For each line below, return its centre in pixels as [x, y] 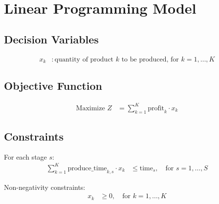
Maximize [90, 108]
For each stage [25, 156]
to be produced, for [150, 59]
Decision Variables [51, 39]
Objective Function [53, 86]
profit [156, 108]
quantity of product [84, 59]
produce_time [87, 168]
